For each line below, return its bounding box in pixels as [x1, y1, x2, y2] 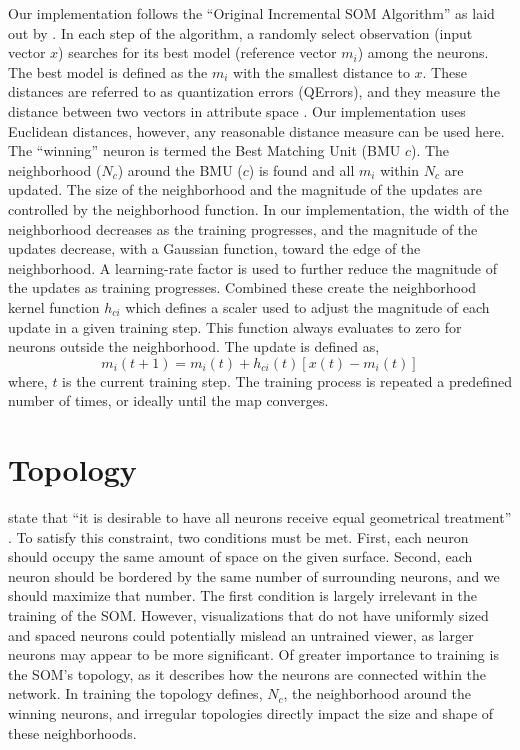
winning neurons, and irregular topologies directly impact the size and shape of [8, 702, 494, 723]
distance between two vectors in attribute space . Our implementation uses [8, 100, 466, 121]
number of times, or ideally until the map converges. [8, 390, 329, 411]
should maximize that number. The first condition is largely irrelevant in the [8, 585, 478, 606]
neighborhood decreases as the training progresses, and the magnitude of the [8, 218, 478, 239]
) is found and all [248, 159, 355, 180]
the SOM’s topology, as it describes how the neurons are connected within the [8, 663, 487, 684]
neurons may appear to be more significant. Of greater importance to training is [8, 644, 499, 665]
